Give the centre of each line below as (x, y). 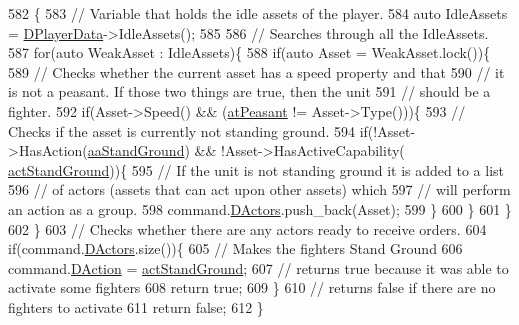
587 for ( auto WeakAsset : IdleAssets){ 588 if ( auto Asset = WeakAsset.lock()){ (249, 52)
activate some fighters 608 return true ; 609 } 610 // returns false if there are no (252, 287)
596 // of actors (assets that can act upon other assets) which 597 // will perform (259, 189)
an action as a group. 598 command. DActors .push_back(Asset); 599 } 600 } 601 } (260, 208)
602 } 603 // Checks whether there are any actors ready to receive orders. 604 (247, 228)
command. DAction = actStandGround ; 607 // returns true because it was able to (258, 267)
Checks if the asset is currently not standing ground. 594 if (188, 130)
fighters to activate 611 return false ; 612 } (136, 306)
